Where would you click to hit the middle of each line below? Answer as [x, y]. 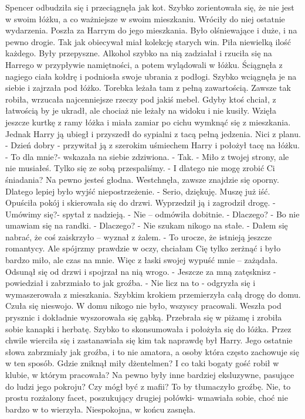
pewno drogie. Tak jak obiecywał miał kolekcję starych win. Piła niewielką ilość [148, 41]
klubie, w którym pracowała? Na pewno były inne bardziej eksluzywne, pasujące [150, 374]
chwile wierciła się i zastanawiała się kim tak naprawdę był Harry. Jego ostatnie [149, 340]
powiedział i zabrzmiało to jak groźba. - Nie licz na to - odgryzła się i [131, 283]
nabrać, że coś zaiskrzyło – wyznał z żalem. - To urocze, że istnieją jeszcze [139, 236]
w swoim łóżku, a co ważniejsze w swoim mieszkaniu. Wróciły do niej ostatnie [145, 18]
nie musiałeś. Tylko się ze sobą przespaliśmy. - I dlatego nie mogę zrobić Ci [140, 168]
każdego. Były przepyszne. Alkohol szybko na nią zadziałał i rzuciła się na [139, 53]
